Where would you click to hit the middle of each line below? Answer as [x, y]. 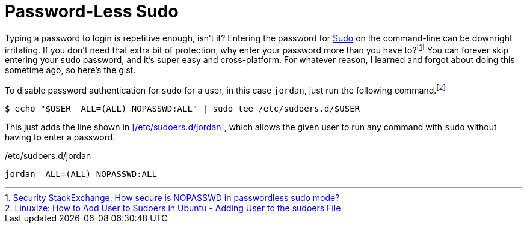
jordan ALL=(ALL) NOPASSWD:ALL [81, 174]
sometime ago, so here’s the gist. [70, 70]
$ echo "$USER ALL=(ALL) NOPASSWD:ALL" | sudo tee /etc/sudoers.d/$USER [183, 109]
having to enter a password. [60, 137]
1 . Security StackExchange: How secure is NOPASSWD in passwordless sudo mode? [172, 198]
